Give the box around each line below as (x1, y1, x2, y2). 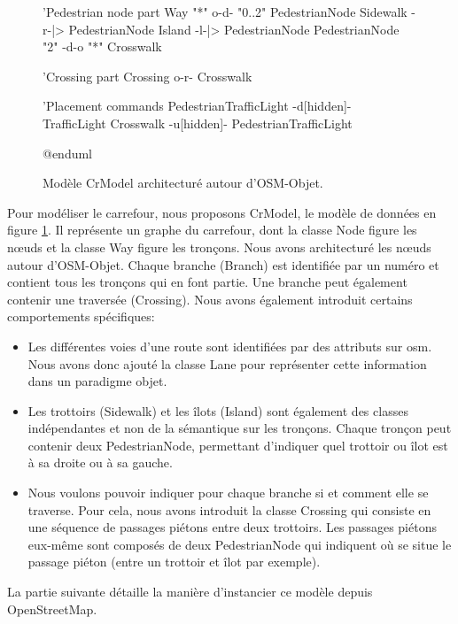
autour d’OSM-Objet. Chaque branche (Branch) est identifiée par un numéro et (7, 255, 439, 273)
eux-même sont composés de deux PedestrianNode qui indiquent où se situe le (27, 535, 452, 553)
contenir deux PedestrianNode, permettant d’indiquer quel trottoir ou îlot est (27, 435, 448, 454)
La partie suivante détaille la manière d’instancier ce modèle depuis (7, 582, 373, 601)
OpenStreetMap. (7, 599, 97, 618)
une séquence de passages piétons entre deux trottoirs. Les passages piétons (27, 518, 437, 536)
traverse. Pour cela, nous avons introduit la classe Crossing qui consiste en (27, 500, 431, 519)
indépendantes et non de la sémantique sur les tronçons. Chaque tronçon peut (27, 419, 452, 437)
